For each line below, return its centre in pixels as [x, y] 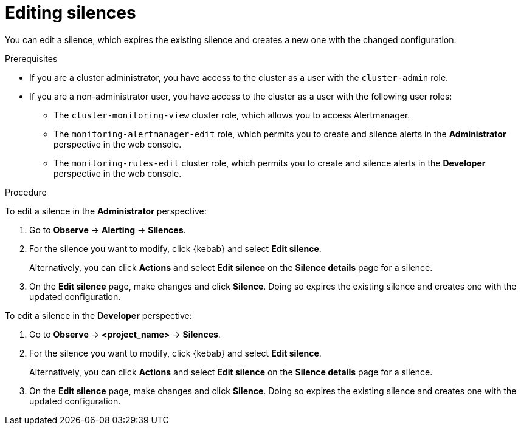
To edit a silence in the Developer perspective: [98, 315]
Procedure [26, 192]
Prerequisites [31, 58]
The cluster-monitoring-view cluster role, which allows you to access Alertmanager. [232, 115]
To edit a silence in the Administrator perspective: [106, 211]
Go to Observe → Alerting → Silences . [108, 230]
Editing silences [71, 13]
